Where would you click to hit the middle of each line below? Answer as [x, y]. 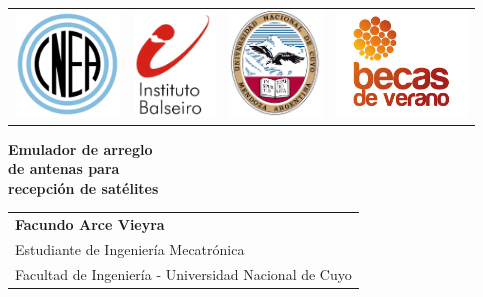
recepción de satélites [83, 187]
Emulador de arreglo [80, 148]
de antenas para [64, 168]
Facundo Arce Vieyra [90, 224]
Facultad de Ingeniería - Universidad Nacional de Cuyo [183, 273]
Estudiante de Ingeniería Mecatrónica [130, 249]
